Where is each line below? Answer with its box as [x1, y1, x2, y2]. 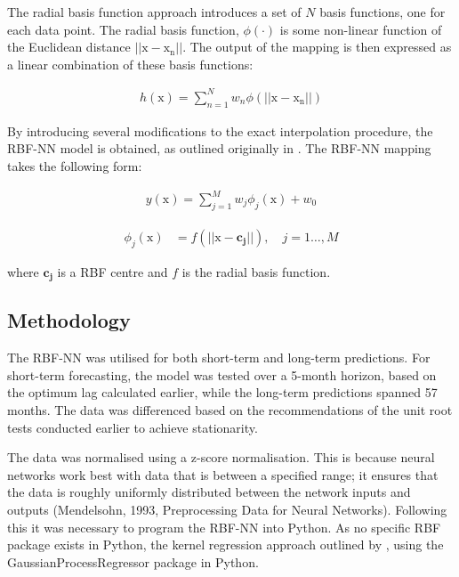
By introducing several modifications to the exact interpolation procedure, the [7, 121, 433, 140]
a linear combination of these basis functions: [7, 54, 254, 73]
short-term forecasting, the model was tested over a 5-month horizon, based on [7, 365, 437, 384]
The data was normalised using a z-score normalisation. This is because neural [7, 448, 435, 467]
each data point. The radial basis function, [7, 20, 239, 38]
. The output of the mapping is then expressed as [182, 37, 452, 56]
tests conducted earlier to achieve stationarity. [7, 418, 258, 436]
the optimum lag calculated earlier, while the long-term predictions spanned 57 [7, 383, 438, 402]
